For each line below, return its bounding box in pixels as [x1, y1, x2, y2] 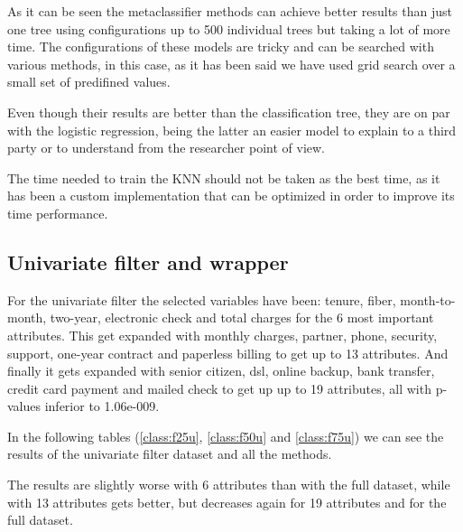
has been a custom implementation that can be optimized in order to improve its [7, 186, 455, 205]
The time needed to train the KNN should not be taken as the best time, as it [7, 168, 440, 187]
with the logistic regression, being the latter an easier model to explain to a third [7, 120, 457, 139]
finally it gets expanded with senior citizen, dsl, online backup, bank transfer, [7, 361, 435, 380]
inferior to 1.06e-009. [44, 397, 160, 415]
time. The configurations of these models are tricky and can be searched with [7, 37, 434, 56]
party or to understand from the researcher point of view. [7, 138, 326, 157]
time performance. [7, 203, 108, 222]
